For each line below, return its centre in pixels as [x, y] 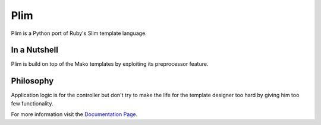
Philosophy [32, 81]
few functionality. [32, 103]
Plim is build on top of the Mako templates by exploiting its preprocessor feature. [110, 64]
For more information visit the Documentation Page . [74, 114]
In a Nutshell [35, 50]
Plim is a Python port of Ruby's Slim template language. [79, 33]
